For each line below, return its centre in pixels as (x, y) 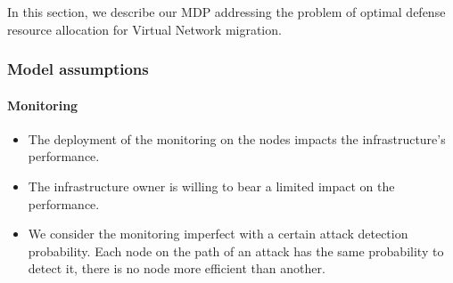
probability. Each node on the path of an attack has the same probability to (236, 251)
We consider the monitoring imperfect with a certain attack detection (218, 234)
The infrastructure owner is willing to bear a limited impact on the (211, 186)
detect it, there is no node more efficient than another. (177, 268)
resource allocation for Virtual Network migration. (144, 29)
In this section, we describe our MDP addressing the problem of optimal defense (226, 12)
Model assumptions (78, 69)
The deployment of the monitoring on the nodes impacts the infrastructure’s (237, 138)
